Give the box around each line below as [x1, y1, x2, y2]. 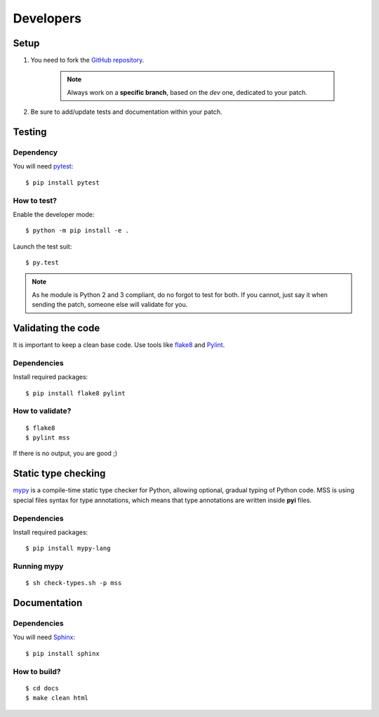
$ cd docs [25, 684, 59, 692]
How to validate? [13, 406, 72, 416]
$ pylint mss [25, 434, 70, 442]
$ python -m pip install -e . [25, 227, 130, 235]
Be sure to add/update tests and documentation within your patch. [30, 107, 222, 116]
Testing [13, 126, 47, 138]
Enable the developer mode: [13, 210, 95, 218]
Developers [13, 11, 82, 26]
